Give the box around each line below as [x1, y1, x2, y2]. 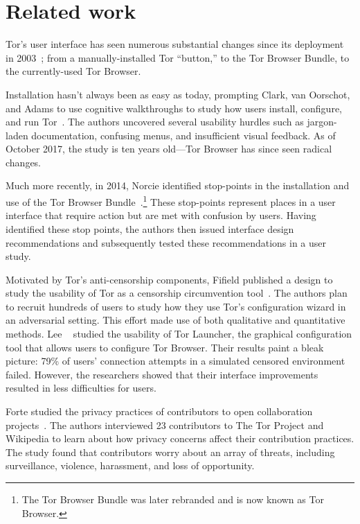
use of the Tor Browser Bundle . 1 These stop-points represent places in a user [6, 193, 336, 209]
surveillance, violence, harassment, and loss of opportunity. [6, 458, 255, 473]
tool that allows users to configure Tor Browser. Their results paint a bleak [6, 340, 324, 354]
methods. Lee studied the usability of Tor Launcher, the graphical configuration [6, 326, 352, 341]
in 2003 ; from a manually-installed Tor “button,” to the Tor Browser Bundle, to [6, 50, 350, 64]
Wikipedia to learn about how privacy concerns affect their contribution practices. [6, 431, 354, 446]
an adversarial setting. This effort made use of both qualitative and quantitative [6, 313, 345, 327]
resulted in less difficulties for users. [6, 381, 156, 395]
